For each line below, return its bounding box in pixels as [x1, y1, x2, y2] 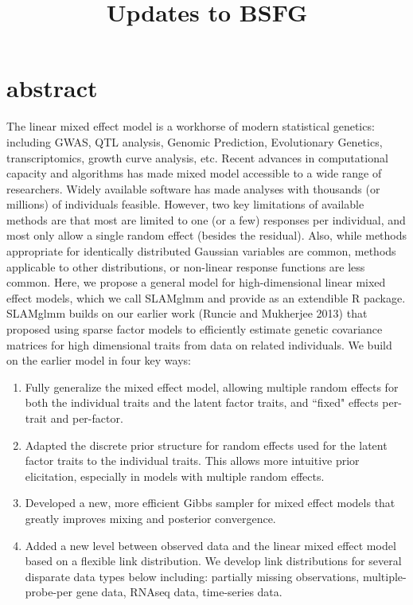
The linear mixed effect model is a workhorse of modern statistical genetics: [6, 118, 375, 135]
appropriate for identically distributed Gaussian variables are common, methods [6, 243, 396, 260]
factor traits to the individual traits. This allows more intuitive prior [25, 452, 360, 469]
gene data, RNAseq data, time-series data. [76, 584, 282, 600]
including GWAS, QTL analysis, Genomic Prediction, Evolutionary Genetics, [6, 133, 383, 150]
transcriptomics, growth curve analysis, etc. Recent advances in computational [6, 149, 388, 166]
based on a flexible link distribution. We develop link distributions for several [25, 552, 402, 569]
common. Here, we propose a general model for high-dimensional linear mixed [6, 274, 386, 291]
